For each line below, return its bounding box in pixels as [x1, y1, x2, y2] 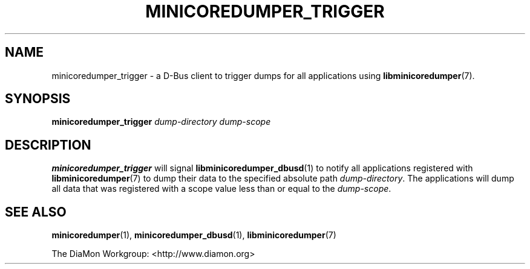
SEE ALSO [5, 204, 67, 220]
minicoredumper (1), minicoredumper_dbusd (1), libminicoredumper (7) [51, 230, 336, 241]
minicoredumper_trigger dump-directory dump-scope [51, 116, 271, 127]
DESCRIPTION [5, 137, 91, 153]
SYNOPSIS [5, 91, 71, 107]
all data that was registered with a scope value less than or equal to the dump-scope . [51, 183, 391, 194]
